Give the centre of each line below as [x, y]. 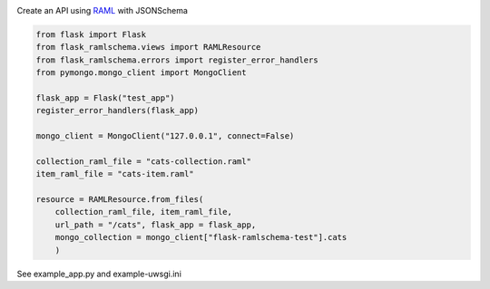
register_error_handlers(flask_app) [118, 111]
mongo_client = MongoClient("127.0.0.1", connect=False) [165, 136]
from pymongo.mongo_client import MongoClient [141, 73]
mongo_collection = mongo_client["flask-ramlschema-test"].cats [201, 237]
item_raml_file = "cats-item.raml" [115, 174]
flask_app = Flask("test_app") [106, 98]
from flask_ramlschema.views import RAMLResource [148, 47]
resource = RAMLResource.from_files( [120, 200]
